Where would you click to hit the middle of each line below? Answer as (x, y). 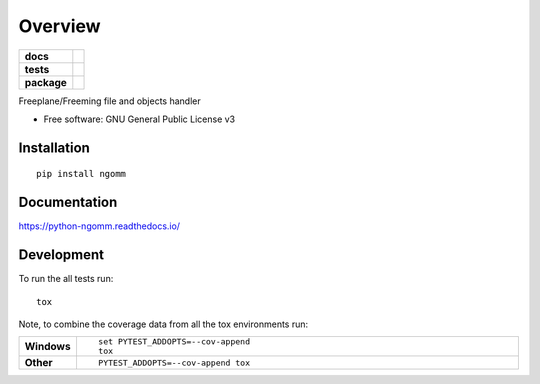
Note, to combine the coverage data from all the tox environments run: (163, 324)
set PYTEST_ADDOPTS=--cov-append (174, 341)
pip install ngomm (81, 174)
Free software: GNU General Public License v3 (139, 119)
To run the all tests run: (66, 279)
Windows (47, 347)
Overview (59, 26)
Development (61, 255)
